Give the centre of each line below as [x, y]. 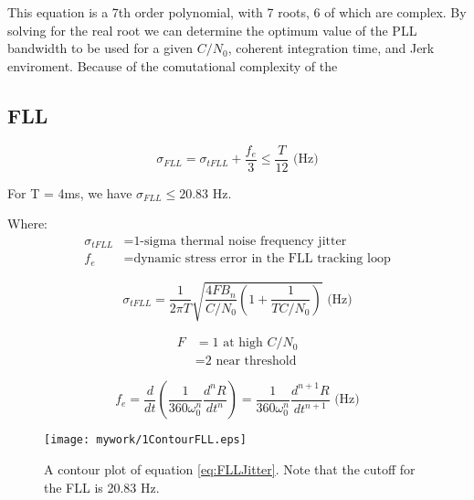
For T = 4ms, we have [70, 192]
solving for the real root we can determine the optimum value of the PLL [212, 30]
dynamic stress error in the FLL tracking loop [262, 259]
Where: [27, 223]
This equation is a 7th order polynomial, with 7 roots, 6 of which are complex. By [237, 12]
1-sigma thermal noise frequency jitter [240, 241]
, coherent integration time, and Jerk [331, 48]
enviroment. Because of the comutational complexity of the [173, 65]
